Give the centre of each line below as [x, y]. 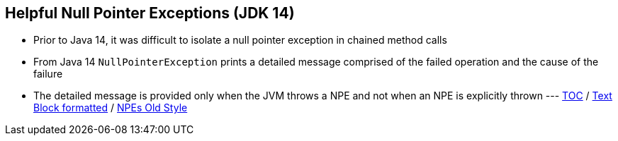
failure [48, 74]
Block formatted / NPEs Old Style [111, 108]
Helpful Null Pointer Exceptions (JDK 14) [150, 13]
